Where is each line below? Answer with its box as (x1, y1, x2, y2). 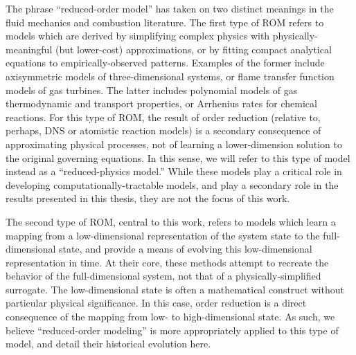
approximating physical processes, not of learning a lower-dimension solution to (6, 136, 342, 151)
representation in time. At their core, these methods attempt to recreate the (6, 255, 329, 269)
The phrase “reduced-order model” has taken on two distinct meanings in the (6, 1, 334, 15)
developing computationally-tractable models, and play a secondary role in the (6, 177, 339, 192)
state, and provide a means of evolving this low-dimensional (59, 242, 312, 256)
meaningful (6, 42, 53, 56)
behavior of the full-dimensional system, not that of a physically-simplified (6, 268, 321, 283)
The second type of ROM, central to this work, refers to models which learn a (6, 214, 336, 228)
